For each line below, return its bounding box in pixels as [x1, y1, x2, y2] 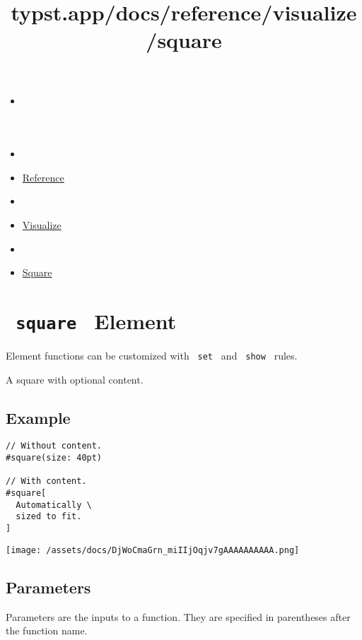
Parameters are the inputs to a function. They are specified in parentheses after [6, 609, 351, 624]
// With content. [6, 476, 87, 487]
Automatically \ [16, 499, 92, 510]
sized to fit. [16, 511, 82, 522]
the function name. [6, 623, 88, 638]
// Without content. [6, 441, 103, 451]
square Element [16, 306, 177, 335]
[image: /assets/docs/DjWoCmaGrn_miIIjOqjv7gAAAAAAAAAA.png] [6, 545, 300, 555]
